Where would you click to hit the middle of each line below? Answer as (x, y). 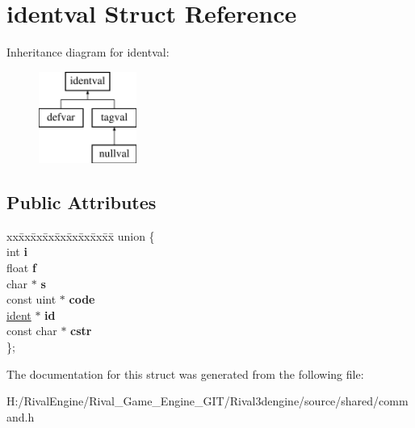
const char (32, 331)
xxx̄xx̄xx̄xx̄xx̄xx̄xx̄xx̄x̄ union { (81, 235)
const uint (31, 299)
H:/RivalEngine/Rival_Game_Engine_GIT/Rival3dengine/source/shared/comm (207, 401)
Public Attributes (82, 202)
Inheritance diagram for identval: (88, 52)
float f (21, 268)
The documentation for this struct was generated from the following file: (185, 373)
